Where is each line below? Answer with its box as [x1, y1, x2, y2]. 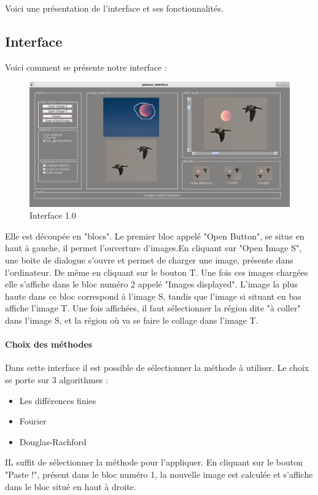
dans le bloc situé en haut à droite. [5, 480, 136, 493]
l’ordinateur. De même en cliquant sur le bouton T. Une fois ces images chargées [5, 265, 308, 278]
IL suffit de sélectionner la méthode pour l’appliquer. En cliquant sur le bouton [5, 456, 303, 469]
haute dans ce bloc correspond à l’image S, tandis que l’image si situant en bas [5, 289, 301, 302]
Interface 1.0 [29, 209, 76, 222]
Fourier [19, 415, 47, 427]
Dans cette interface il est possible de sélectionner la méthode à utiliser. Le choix [5, 361, 309, 374]
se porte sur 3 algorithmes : [5, 373, 108, 386]
